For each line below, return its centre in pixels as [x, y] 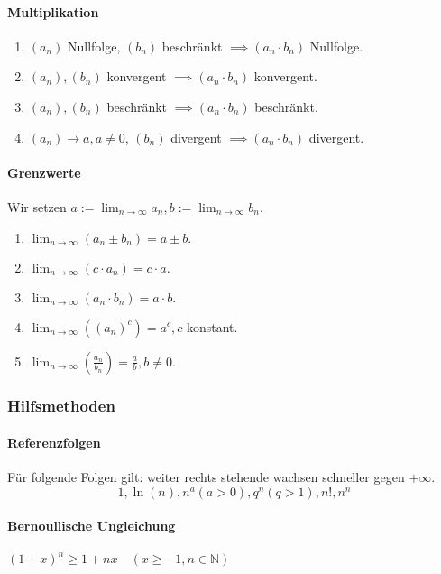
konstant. [212, 326]
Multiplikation [53, 11]
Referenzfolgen [54, 442]
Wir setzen [37, 206]
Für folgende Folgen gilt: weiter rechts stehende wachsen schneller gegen [206, 477]
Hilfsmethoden [61, 406]
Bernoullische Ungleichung [92, 526]
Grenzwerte [44, 172]
